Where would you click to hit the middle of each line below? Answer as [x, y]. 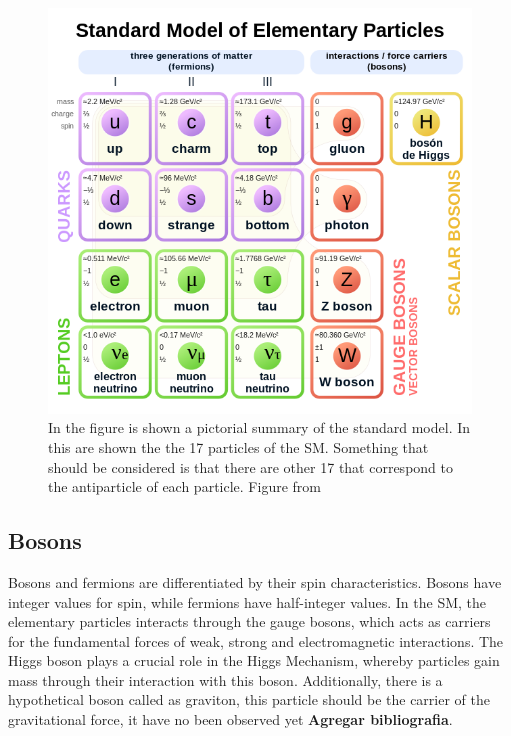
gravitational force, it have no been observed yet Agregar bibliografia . [230, 719]
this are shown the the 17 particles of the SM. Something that [238, 446]
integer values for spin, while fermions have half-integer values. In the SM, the [247, 601]
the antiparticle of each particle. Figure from [184, 486]
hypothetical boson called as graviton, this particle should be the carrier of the [249, 699]
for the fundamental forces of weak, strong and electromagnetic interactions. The [256, 640]
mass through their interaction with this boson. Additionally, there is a [225, 679]
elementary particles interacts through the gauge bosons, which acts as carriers [249, 621]
